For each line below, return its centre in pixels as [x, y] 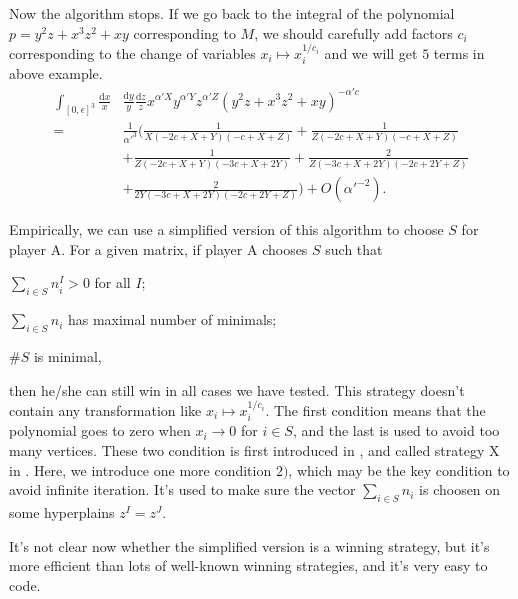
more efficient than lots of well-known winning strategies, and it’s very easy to [248, 565]
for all [112, 282]
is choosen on [460, 489]
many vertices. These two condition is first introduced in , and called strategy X [254, 449]
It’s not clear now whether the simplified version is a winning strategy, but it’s [249, 545]
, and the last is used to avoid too [396, 430]
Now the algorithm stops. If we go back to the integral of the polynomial [232, 13]
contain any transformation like [105, 409]
